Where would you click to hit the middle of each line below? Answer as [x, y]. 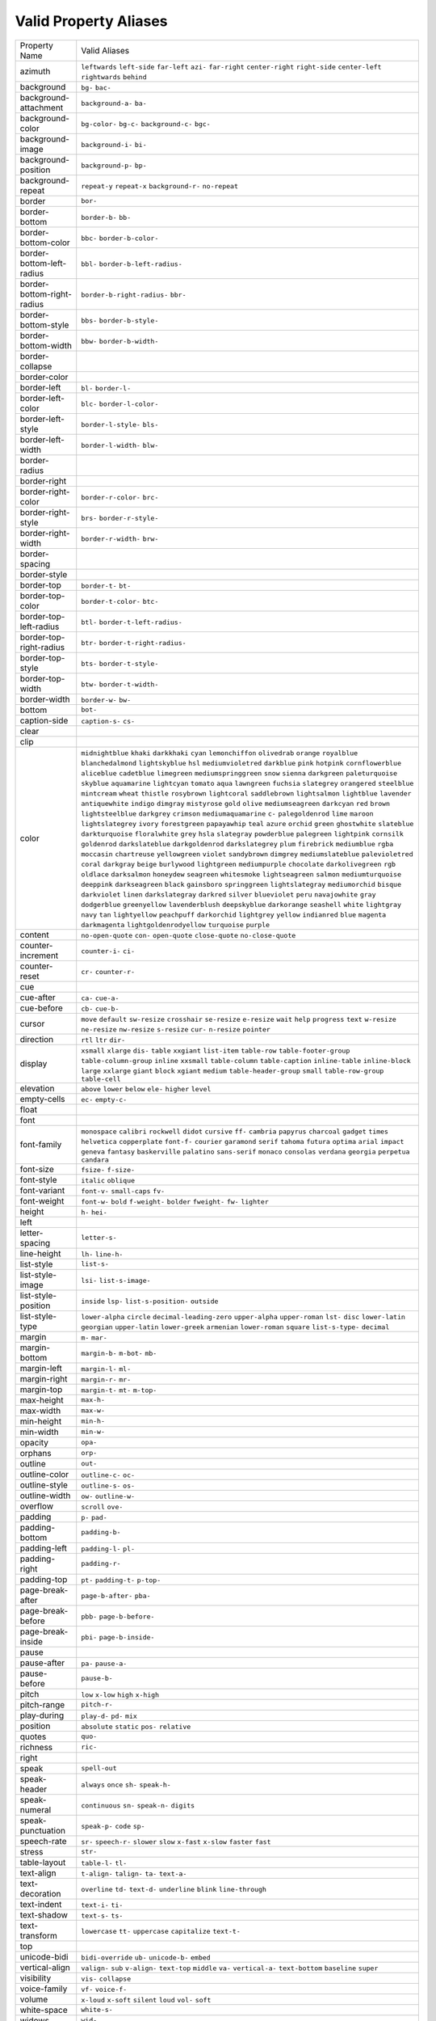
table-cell [101, 1079]
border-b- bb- [106, 217]
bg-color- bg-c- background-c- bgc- [146, 124]
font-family [41, 1145]
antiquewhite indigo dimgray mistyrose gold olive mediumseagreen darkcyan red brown [236, 803]
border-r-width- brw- [120, 539]
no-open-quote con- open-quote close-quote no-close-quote [189, 935]
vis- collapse [106, 1979]
